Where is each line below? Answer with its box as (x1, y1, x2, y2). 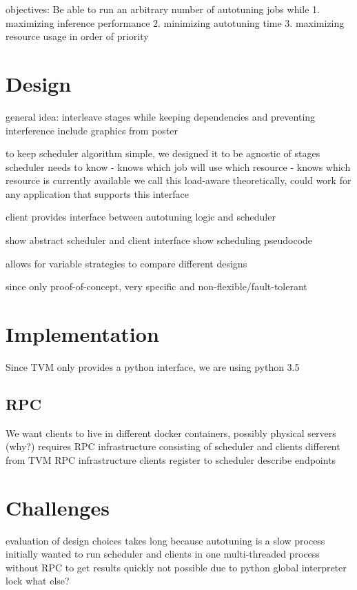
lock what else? (6, 573, 70, 588)
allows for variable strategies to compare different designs (6, 256, 247, 270)
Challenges (6, 493, 110, 521)
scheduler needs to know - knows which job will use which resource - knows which (6, 159, 351, 174)
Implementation (6, 320, 159, 348)
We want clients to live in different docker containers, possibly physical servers (6, 425, 336, 440)
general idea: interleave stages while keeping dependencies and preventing (6, 109, 316, 123)
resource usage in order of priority (6, 29, 149, 43)
